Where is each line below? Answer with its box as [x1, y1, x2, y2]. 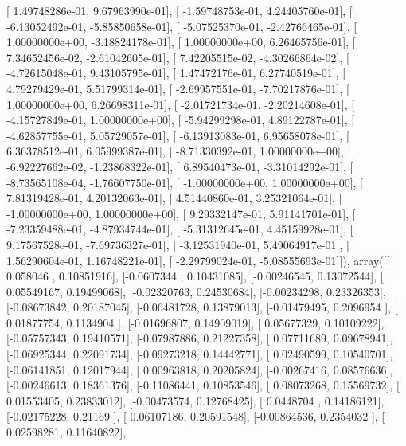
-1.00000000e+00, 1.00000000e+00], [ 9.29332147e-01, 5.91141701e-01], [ [6, 205, 356, 221]
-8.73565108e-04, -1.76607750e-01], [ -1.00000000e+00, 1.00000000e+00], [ [6, 174, 363, 190]
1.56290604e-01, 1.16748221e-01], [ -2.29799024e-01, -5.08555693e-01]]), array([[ [6, 252, 390, 268]
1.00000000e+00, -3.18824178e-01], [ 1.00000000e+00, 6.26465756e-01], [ [6, 33, 356, 50]
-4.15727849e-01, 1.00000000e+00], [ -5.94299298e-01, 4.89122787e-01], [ [6, 111, 355, 128]
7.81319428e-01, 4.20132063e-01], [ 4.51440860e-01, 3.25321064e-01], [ [6, 190, 342, 206]
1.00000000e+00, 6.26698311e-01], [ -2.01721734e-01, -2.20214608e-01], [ [6, 96, 355, 112]
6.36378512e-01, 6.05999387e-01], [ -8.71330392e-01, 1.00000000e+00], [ [6, 143, 351, 159]
